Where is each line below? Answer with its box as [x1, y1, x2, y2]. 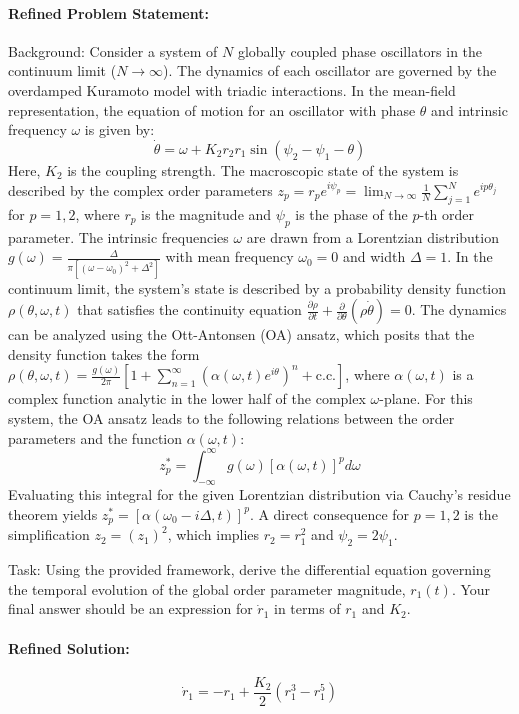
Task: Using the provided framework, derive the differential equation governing [8, 559, 491, 580]
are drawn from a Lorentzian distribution [246, 226, 499, 247]
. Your [451, 578, 491, 599]
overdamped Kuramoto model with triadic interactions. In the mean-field [8, 79, 456, 100]
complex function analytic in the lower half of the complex [8, 388, 366, 409]
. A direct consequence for [249, 503, 410, 524]
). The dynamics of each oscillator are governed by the [163, 60, 497, 81]
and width [342, 246, 406, 267]
